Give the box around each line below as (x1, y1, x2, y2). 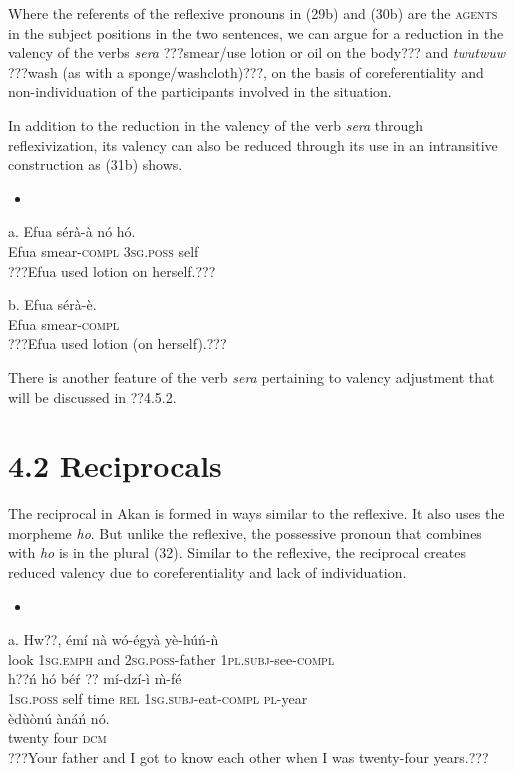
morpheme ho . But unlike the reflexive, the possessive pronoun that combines (8, 522, 482, 543)
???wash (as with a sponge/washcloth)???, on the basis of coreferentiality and (8, 61, 484, 82)
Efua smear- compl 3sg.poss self (8, 240, 199, 261)
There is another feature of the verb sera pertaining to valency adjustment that (8, 366, 495, 387)
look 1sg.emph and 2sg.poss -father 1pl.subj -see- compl (8, 648, 335, 669)
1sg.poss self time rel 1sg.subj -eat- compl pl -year (8, 687, 308, 708)
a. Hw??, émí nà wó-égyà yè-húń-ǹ (8, 629, 219, 650)
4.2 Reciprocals (8, 445, 222, 486)
